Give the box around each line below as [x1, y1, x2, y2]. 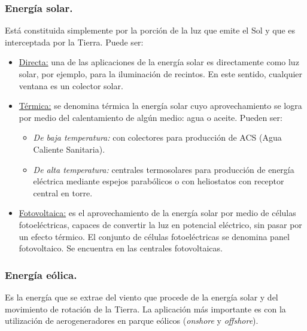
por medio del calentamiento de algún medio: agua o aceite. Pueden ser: [19, 111, 282, 123]
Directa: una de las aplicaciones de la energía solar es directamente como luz [19, 56, 299, 68]
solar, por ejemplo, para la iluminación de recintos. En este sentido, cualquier [19, 68, 303, 80]
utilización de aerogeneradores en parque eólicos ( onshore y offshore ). [5, 314, 259, 327]
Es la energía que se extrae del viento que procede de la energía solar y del [5, 290, 278, 303]
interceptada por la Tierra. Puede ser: [5, 35, 144, 48]
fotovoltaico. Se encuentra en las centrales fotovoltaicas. [19, 242, 223, 254]
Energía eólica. [5, 267, 77, 282]
